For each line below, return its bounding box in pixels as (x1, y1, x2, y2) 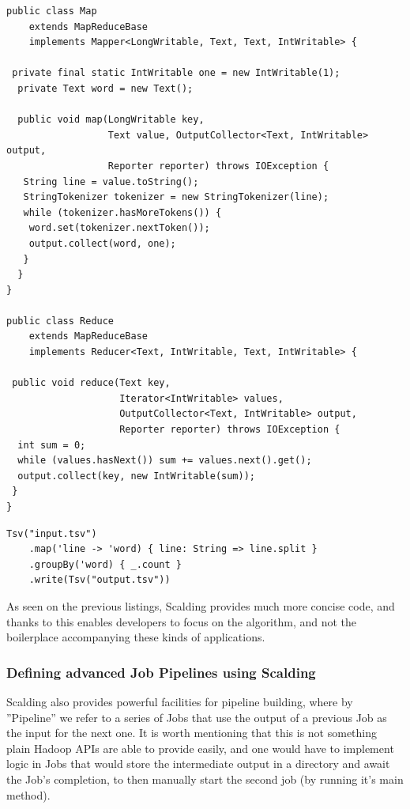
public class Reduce (6, 315, 115, 327)
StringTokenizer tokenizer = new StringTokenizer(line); (23, 191, 329, 203)
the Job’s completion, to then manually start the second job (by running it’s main (6, 770, 404, 787)
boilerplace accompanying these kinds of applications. (6, 629, 265, 645)
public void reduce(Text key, (12, 377, 171, 389)
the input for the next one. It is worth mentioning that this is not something (6, 724, 378, 741)
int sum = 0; (17, 439, 86, 451)
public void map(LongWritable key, (17, 114, 205, 126)
